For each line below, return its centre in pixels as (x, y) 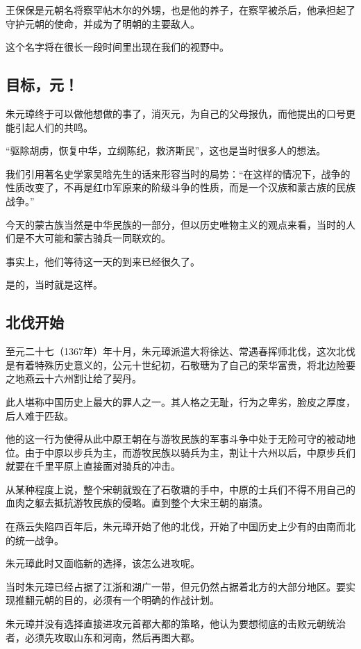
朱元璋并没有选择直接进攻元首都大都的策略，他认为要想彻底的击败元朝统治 (176, 624)
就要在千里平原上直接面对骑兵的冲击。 (93, 466)
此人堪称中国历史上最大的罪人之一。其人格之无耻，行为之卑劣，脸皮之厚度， (180, 401)
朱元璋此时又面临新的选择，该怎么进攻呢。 (103, 563)
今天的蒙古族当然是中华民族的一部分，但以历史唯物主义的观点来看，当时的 (176, 224)
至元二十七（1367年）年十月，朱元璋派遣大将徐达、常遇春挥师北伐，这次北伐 (180, 351)
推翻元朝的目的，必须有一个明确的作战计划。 (117, 600)
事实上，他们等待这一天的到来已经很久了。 (103, 261)
